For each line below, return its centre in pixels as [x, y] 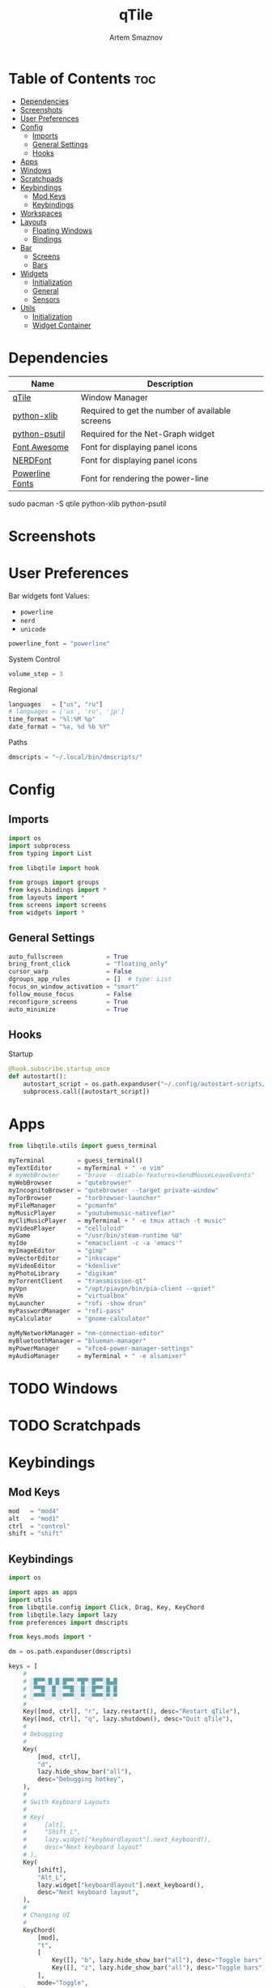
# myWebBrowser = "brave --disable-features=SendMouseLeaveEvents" [132, 1176]
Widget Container [62, 325]
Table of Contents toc [82, 78]
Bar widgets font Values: [49, 596]
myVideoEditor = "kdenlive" [65, 1266]
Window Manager [114, 397]
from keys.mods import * [50, 1637]
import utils [30, 1600]
